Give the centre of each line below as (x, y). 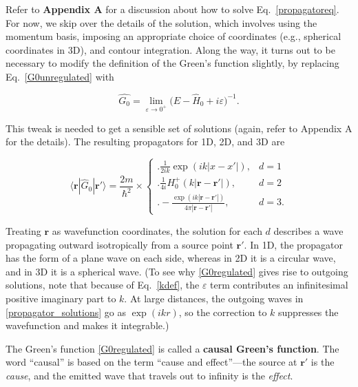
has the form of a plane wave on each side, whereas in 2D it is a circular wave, (171, 258)
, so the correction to (223, 312)
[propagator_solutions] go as (66, 312)
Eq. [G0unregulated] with (60, 76)
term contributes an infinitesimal (279, 285)
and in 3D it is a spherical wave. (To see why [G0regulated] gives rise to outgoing (177, 271)
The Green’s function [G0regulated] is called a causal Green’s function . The (172, 348)
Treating (23, 230)
